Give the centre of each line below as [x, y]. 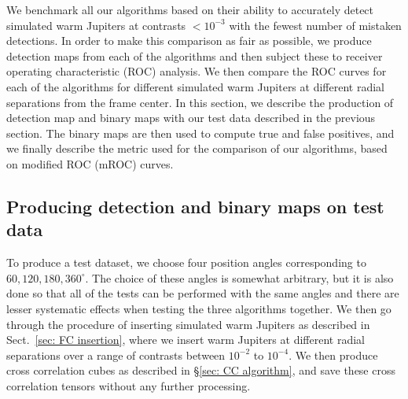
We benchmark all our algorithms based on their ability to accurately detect [190, 9]
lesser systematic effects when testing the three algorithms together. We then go [199, 308]
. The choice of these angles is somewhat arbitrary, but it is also [239, 277]
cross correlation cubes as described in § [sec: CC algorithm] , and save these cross [201, 370]
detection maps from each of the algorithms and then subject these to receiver [195, 55]
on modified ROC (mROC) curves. [90, 163]
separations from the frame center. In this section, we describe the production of [200, 102]
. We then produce [333, 355]
